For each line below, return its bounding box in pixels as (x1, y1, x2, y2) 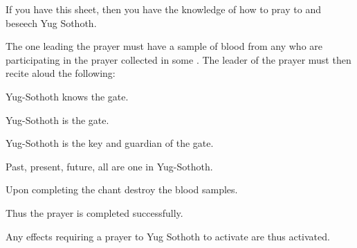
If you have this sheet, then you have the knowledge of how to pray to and (6, 2, 321, 16)
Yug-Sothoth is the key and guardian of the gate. (6, 136, 214, 150)
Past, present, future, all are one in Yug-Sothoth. (6, 159, 213, 173)
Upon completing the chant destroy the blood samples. (6, 182, 238, 197)
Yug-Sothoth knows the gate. (6, 89, 129, 103)
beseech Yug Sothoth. (6, 15, 97, 30)
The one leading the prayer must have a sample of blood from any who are (6, 39, 323, 53)
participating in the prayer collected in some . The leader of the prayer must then (6, 52, 351, 67)
